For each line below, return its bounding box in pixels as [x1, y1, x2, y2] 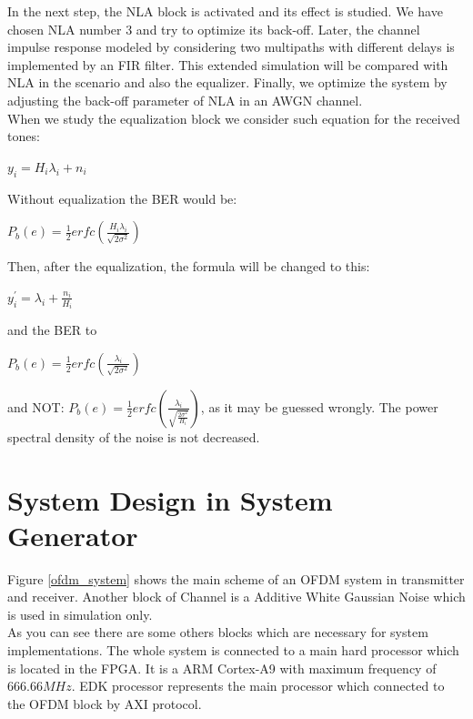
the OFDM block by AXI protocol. [7, 694, 202, 713]
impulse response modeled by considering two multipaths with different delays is [7, 37, 455, 56]
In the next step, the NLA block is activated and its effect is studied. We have [7, 2, 443, 20]
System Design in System [7, 481, 333, 518]
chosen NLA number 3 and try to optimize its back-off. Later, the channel [7, 19, 420, 38]
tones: [7, 127, 40, 146]
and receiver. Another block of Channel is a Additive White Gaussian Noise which [7, 587, 466, 606]
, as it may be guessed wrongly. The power [200, 397, 438, 416]
